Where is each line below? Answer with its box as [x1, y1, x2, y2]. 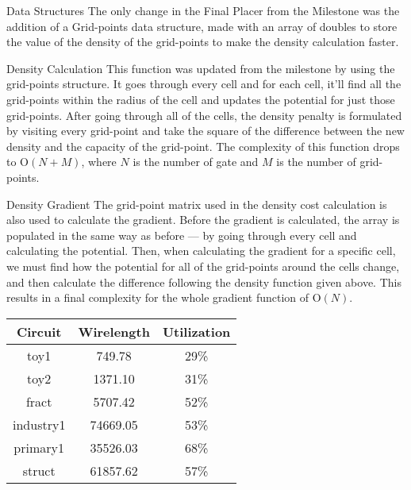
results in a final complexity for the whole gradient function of [6, 289, 309, 306]
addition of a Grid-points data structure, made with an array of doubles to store [6, 17, 398, 34]
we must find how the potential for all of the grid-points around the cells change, [6, 257, 400, 274]
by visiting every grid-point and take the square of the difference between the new [6, 122, 405, 139]
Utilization [162, 322, 231, 341]
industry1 [13, 415, 66, 434]
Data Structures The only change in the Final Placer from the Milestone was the [6, 2, 400, 18]
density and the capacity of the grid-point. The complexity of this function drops [6, 137, 400, 154]
